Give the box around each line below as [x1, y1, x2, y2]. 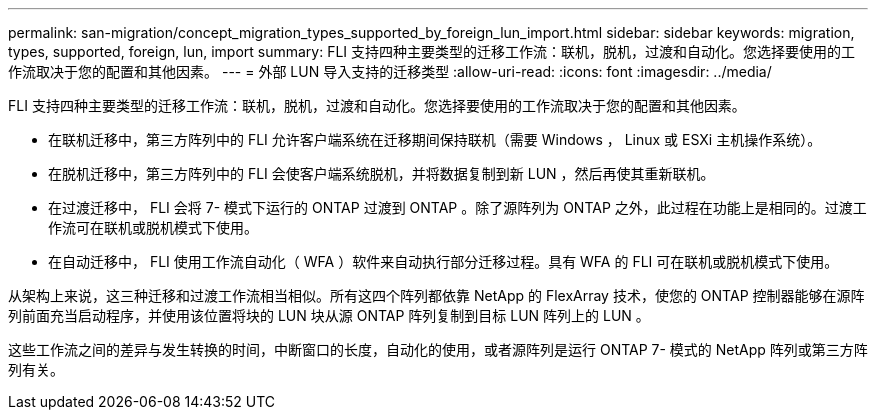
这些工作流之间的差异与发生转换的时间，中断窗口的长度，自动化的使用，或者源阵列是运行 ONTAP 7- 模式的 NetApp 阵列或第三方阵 [8, 341, 868, 358]
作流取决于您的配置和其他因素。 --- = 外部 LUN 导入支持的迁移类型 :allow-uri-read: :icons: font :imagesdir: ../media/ [8, 63, 772, 80]
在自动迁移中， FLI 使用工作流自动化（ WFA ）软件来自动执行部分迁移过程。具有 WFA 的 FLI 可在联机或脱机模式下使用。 [48, 253, 839, 270]
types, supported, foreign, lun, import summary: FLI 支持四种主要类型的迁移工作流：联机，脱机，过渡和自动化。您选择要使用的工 [8, 43, 856, 60]
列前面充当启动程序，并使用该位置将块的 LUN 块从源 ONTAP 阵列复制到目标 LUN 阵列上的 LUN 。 [8, 307, 650, 324]
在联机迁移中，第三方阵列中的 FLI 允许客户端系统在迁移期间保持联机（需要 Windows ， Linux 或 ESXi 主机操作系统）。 [48, 131, 822, 148]
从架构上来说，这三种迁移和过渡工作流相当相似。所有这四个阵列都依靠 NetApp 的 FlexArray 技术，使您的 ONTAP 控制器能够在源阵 [8, 287, 865, 304]
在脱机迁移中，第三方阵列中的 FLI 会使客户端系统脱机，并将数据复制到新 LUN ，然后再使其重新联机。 [48, 165, 715, 182]
